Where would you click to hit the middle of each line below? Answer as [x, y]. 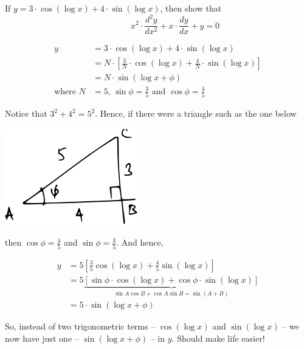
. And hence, [140, 242]
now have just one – [42, 338]
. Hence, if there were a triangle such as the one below [196, 113]
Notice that [26, 113]
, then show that [191, 8]
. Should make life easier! [218, 338]
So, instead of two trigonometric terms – [80, 326]
